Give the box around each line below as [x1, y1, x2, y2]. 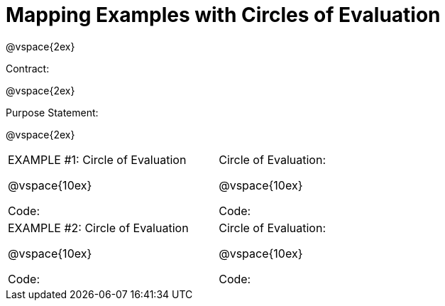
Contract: [6, 62, 50, 75]
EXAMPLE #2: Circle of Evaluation [8, 220, 189, 235]
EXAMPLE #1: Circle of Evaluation [8, 152, 187, 167]
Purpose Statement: [6, 106, 99, 119]
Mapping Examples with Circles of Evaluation [6, 3, 441, 27]
